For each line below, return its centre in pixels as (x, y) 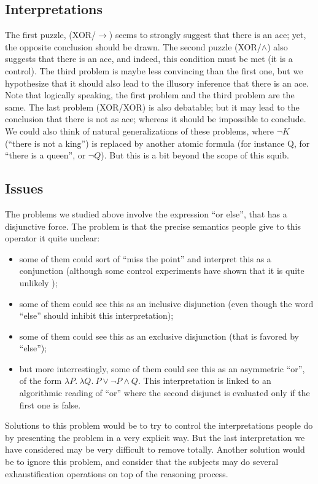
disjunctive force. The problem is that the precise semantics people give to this (153, 226)
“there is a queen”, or (45, 155)
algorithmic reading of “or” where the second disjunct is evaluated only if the (165, 393)
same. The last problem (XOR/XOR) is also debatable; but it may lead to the (152, 107)
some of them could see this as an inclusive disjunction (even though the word (166, 303)
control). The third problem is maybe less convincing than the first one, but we (154, 70)
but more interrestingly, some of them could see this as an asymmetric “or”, (162, 368)
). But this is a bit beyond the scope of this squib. (195, 155)
